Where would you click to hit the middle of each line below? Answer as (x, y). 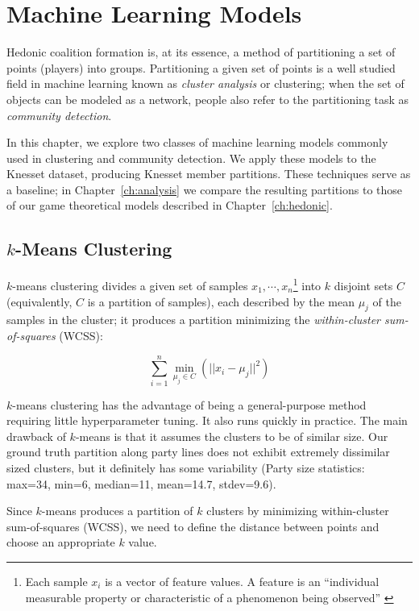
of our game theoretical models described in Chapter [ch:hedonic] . (170, 205)
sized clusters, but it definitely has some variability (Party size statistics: (186, 468)
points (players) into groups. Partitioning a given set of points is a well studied (201, 67)
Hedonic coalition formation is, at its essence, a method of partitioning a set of (201, 52)
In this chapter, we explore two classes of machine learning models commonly (197, 142)
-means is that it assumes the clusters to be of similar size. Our (232, 436)
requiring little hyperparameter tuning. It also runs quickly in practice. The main (207, 420)
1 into (307, 284)
